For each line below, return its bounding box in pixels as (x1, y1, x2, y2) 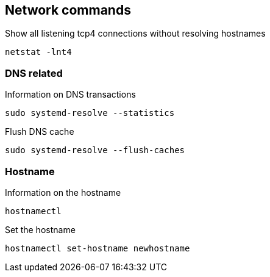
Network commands (5, 2, 131, 18)
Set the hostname (5, 224, 76, 235)
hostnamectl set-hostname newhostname (5, 243, 190, 253)
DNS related (5, 67, 63, 79)
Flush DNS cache (5, 126, 74, 137)
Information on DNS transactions (5, 89, 136, 100)
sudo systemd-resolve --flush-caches (5, 145, 185, 156)
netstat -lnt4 (5, 47, 72, 57)
